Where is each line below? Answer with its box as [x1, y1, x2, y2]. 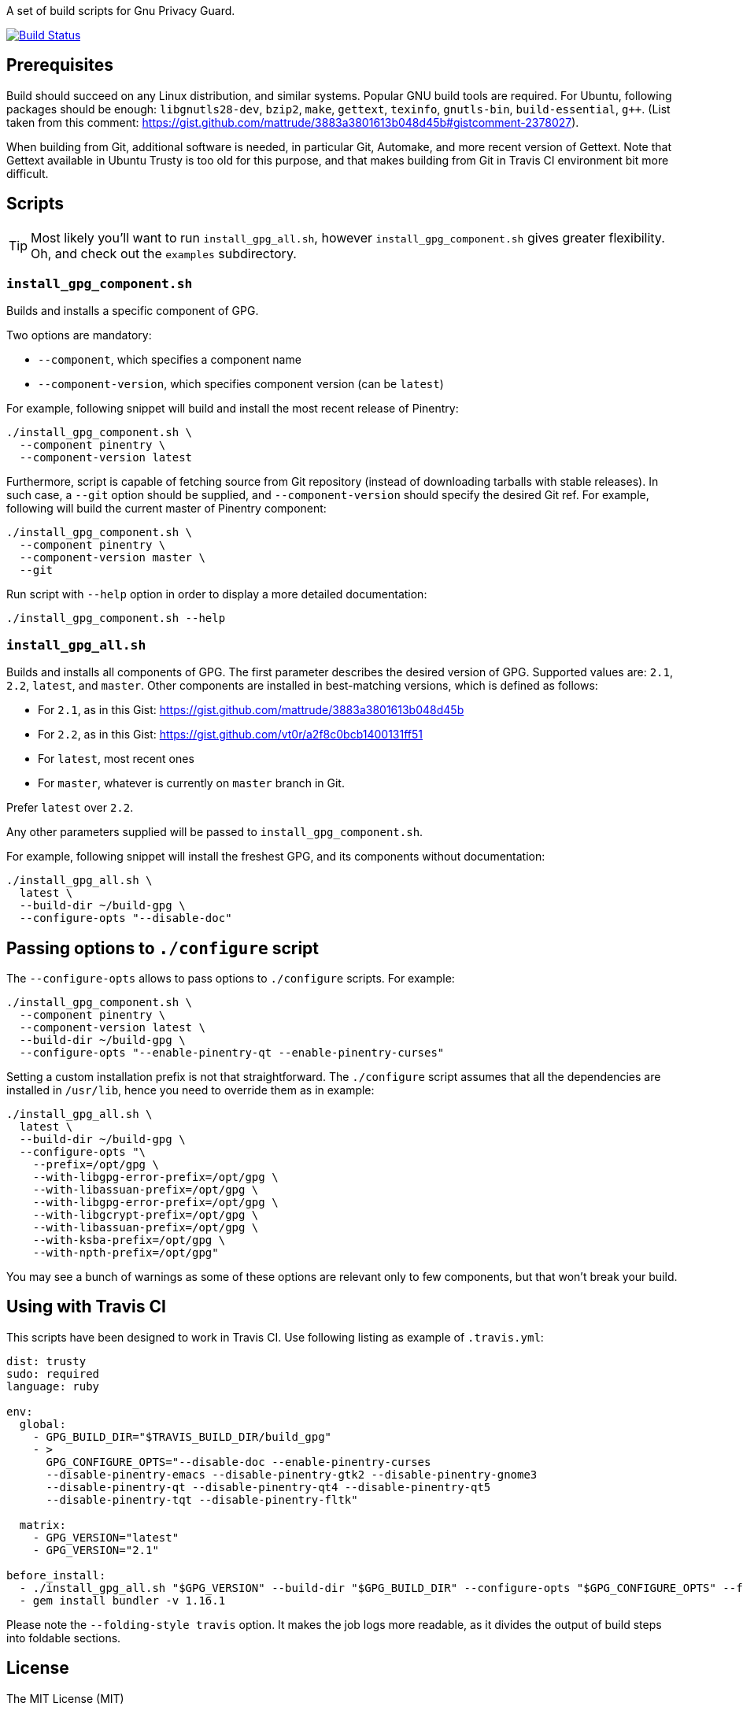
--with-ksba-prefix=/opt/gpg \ [32, 1234, 226, 1247]
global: [19, 1417, 66, 1431]
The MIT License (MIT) [6, 1691, 124, 1705]
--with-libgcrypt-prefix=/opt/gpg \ [32, 1208, 259, 1222]
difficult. [6, 166, 49, 180]
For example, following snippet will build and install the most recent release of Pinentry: [6, 402, 459, 416]
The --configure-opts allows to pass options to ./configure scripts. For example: [6, 972, 455, 986]
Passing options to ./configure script [6, 938, 320, 958]
